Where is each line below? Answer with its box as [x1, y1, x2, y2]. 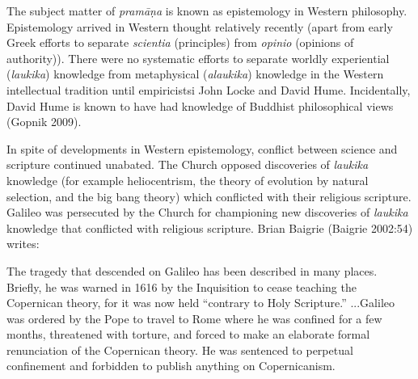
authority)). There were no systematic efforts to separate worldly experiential [6, 49, 390, 66]
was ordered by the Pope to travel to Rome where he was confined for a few [6, 310, 382, 326]
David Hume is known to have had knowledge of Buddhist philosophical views [6, 97, 394, 114]
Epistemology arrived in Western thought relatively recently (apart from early [6, 18, 393, 35]
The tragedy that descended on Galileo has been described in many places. [6, 262, 378, 279]
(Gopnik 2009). [6, 113, 82, 130]
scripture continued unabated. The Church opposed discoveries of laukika [6, 156, 369, 173]
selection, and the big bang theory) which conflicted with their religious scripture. [6, 187, 412, 204]
